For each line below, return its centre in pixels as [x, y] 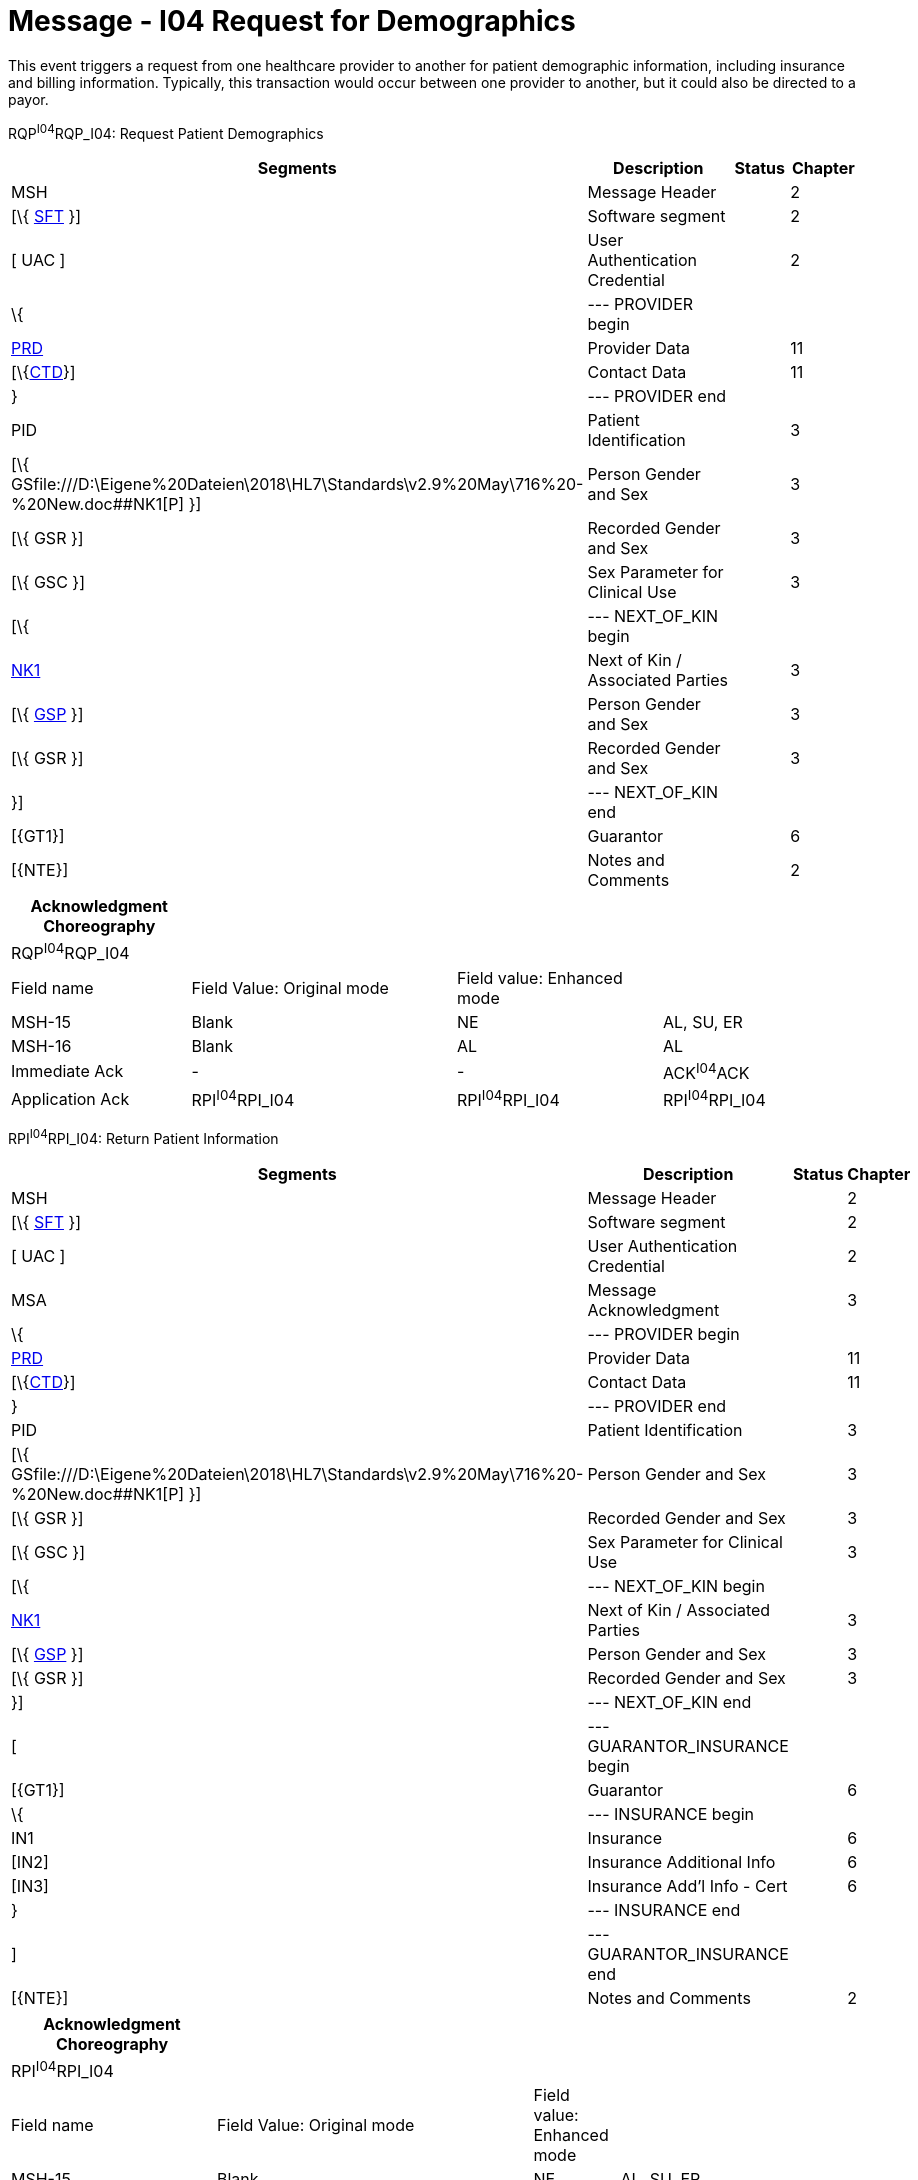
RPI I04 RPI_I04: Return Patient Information [143, 1137]
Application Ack [70, 1098]
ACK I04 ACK [706, 1071]
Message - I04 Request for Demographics [292, 21]
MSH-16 [41, 1045]
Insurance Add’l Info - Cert [687, 1886]
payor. [28, 99]
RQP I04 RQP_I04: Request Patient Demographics [166, 131]
